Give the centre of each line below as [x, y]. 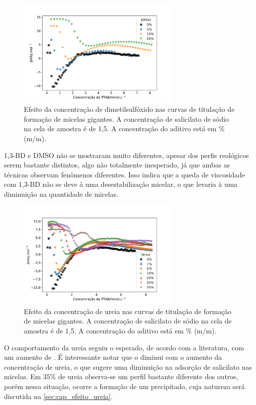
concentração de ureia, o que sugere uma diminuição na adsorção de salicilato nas [128, 366]
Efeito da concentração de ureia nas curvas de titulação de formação [128, 311]
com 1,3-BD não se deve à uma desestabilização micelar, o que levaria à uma [121, 184]
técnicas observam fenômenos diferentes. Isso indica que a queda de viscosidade [125, 174]
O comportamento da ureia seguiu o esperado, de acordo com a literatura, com [124, 347]
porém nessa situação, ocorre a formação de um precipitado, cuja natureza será [125, 386]
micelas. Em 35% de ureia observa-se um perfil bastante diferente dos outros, [121, 376]
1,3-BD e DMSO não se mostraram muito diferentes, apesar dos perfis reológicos [127, 155]
